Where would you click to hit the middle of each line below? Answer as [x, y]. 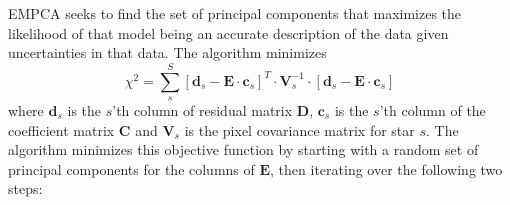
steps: [25, 188]
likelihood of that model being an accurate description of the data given [228, 32]
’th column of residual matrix [202, 109]
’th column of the [432, 109]
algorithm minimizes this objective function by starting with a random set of [243, 149]
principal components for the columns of [131, 168]
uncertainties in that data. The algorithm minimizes [167, 52]
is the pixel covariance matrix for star [299, 129]
